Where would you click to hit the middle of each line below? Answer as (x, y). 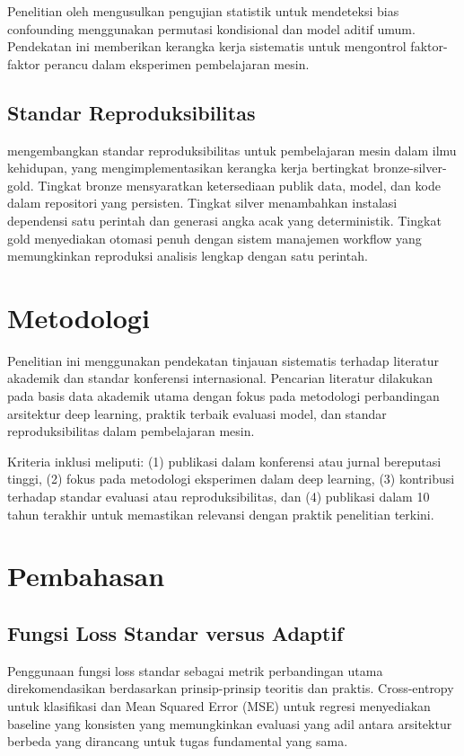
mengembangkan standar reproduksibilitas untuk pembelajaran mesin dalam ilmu (232, 150)
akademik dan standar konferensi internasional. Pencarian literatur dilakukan (220, 378)
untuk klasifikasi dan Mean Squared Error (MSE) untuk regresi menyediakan (219, 705)
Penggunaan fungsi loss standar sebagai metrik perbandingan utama (195, 670)
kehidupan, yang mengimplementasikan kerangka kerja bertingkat (188, 168)
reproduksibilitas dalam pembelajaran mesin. (131, 431)
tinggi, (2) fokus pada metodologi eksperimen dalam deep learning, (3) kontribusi (231, 479)
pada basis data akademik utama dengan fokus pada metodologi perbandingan (223, 396)
